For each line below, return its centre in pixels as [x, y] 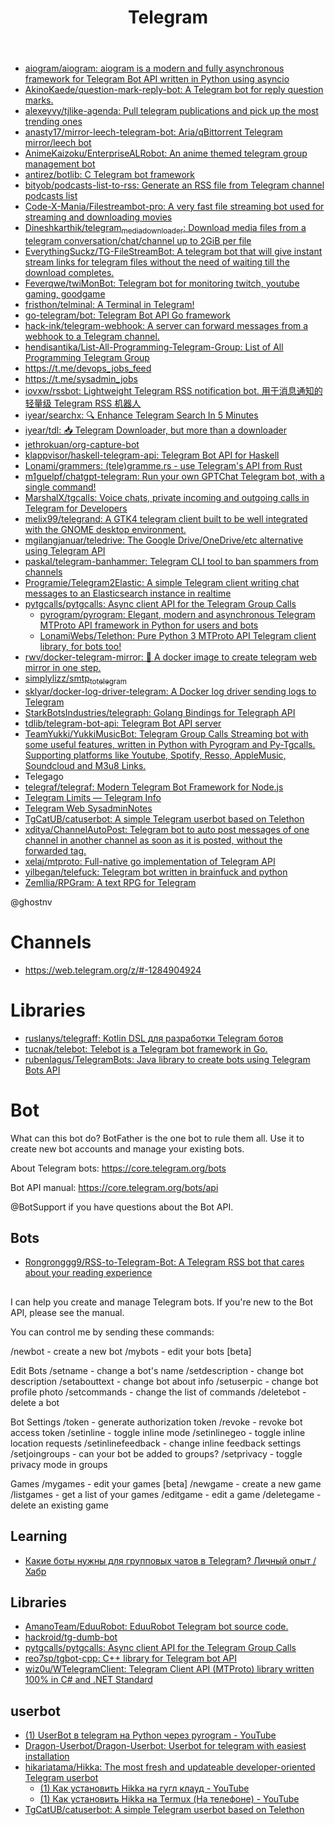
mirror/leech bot [58, 143]
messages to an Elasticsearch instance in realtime [128, 593]
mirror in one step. [63, 667]
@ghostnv [31, 902]
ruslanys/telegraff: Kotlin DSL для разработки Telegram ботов [154, 1038]
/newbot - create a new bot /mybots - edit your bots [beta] [131, 1351]
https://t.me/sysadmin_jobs [81, 378]
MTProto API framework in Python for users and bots [149, 625]
